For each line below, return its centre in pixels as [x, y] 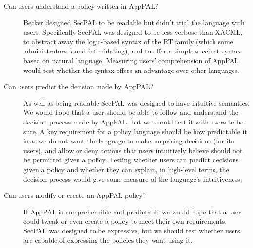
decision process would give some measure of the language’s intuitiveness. [133, 179]
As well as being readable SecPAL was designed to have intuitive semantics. [137, 102]
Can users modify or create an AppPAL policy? [75, 195]
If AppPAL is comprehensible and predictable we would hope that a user [132, 211]
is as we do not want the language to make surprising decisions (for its [129, 141]
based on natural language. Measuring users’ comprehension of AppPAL [131, 60]
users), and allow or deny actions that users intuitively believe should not [133, 150]
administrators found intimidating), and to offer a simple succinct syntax [132, 51]
